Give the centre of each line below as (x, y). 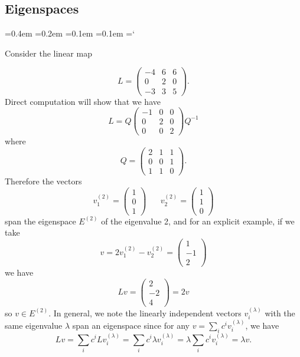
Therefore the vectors (43, 181)
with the (280, 313)
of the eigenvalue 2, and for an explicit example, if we (198, 221)
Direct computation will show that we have (83, 101)
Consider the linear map (48, 53)
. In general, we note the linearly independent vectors (145, 313)
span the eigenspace (40, 221)
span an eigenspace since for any (131, 325)
